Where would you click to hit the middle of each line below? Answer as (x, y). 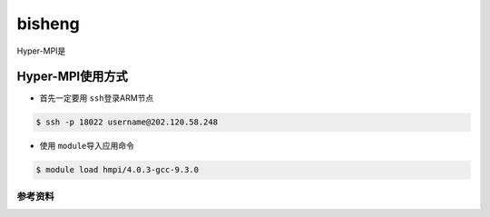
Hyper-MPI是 (41, 51)
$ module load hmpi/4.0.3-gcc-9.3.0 (118, 170)
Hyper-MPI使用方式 (72, 77)
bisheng (49, 24)
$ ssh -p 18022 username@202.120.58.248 (127, 122)
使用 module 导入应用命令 (87, 146)
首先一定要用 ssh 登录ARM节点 (97, 98)
